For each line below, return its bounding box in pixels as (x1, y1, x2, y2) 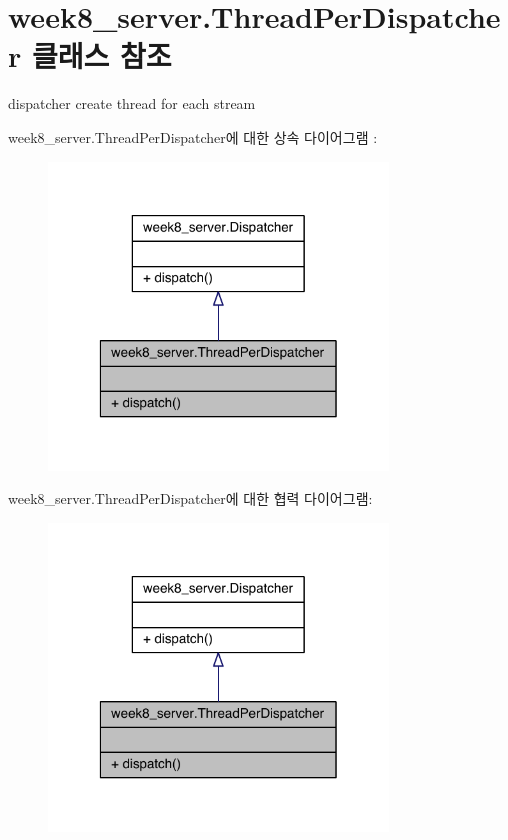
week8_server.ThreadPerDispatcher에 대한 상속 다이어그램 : (8, 126, 378, 147)
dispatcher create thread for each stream (8, 93, 256, 114)
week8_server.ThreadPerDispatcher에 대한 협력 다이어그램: (8, 488, 373, 509)
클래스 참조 (31, 35, 172, 76)
